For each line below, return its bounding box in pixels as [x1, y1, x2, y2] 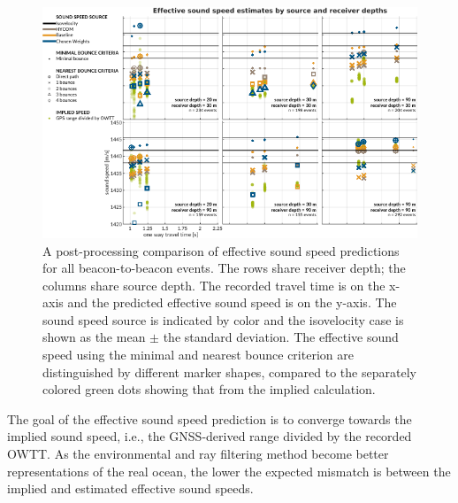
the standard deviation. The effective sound [163, 328, 399, 346]
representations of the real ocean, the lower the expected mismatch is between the [7, 461, 451, 480]
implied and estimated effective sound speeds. [7, 479, 254, 498]
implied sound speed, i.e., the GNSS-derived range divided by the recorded [7, 427, 412, 445]
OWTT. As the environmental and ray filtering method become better [7, 445, 389, 463]
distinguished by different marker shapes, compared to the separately [42, 362, 416, 381]
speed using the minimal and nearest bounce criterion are [42, 345, 354, 364]
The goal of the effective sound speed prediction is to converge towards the [7, 409, 412, 428]
